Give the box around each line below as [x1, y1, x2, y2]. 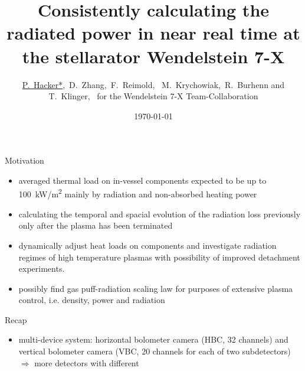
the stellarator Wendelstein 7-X [22, 44, 285, 68]
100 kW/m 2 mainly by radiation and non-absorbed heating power [18, 186, 257, 200]
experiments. [18, 262, 65, 275]
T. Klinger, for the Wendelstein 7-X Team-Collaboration [48, 90, 258, 102]
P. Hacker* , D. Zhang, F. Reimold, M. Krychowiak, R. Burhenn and [22, 78, 285, 90]
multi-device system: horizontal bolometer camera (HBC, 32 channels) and [18, 333, 288, 346]
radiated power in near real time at [6, 21, 300, 45]
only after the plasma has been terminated [18, 219, 173, 232]
